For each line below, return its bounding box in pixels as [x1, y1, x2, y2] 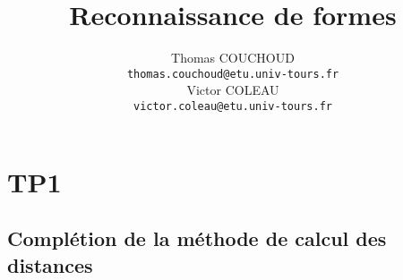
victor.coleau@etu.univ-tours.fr [133, 99, 332, 113]
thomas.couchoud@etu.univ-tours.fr [126, 67, 339, 81]
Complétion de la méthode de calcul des [7, 225, 387, 252]
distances [7, 250, 93, 278]
